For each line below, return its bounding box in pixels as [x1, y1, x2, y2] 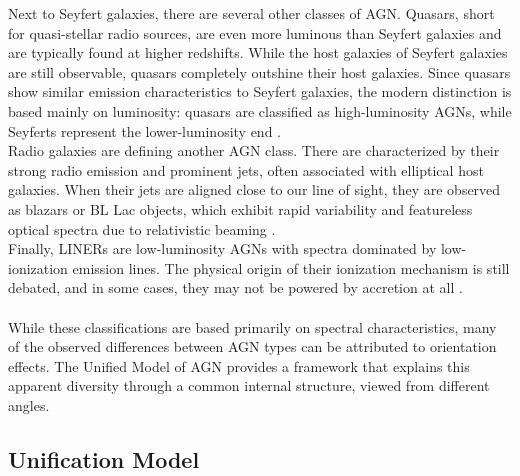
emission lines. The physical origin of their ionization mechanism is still [72, 257, 510, 278]
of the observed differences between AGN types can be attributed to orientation [8, 336, 497, 357]
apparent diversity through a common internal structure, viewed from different [8, 375, 490, 396]
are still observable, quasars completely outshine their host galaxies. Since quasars [8, 61, 511, 82]
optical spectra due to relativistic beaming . [8, 218, 276, 239]
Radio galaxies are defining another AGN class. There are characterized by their [8, 140, 500, 161]
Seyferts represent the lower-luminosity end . [8, 120, 281, 141]
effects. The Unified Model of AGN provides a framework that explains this [8, 355, 470, 376]
